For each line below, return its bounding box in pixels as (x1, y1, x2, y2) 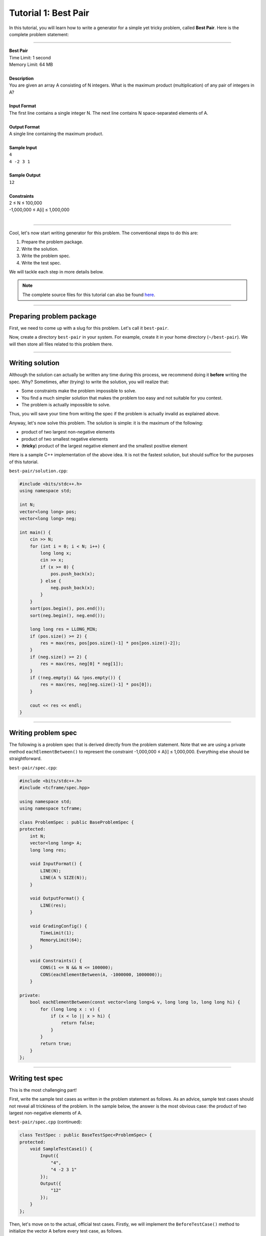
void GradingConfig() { (30, 923, 87, 929)
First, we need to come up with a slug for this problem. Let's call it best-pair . (9, 325, 169, 331)
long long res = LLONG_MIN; (30, 626, 98, 632)
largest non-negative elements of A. (9, 1110, 82, 1116)
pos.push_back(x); (50, 571, 96, 577)
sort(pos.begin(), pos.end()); (30, 606, 105, 612)
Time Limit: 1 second (9, 54, 51, 60)
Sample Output (9, 172, 41, 178)
